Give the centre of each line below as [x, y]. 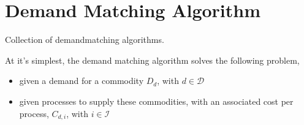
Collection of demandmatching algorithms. [85, 40]
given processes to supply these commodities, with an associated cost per [156, 101]
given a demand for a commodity [82, 81]
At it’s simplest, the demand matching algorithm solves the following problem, [152, 60]
